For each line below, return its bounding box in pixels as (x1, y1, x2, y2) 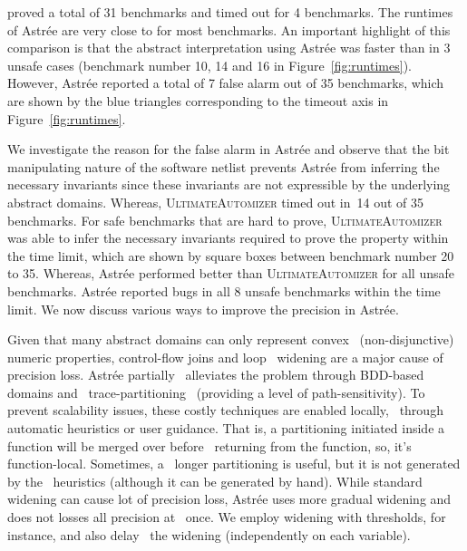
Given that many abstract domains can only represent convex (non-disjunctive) (7, 330, 454, 349)
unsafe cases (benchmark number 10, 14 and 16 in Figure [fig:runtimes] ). (7, 55, 412, 74)
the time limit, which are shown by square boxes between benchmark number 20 (7, 246, 454, 265)
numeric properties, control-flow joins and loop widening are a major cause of (7, 347, 443, 366)
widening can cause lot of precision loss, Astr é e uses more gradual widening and (7, 489, 452, 508)
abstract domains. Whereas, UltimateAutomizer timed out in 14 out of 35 (7, 192, 424, 211)
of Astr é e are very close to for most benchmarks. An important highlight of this (7, 20, 451, 39)
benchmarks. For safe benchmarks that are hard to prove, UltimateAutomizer (7, 210, 443, 229)
